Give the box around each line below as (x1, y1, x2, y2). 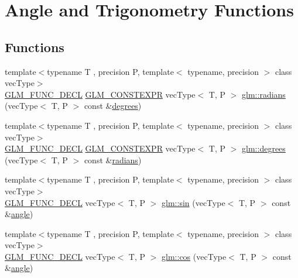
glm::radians (242, 88, 286, 100)
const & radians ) (84, 153, 142, 166)
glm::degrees (242, 142, 286, 155)
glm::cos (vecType (162, 250, 227, 262)
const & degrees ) (84, 99, 142, 112)
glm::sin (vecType (162, 196, 225, 208)
